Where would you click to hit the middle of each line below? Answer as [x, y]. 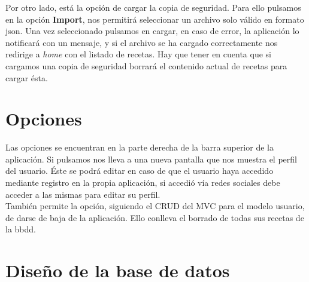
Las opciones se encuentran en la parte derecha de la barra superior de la [140, 147]
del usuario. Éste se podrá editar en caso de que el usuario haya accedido [140, 171]
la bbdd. [21, 229]
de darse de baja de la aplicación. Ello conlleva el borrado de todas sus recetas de [155, 217]
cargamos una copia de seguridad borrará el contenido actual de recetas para [146, 65]
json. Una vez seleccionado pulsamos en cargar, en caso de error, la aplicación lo [152, 31]
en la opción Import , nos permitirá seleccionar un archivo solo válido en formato [155, 19]
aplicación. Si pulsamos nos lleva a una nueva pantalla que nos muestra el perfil [151, 159]
